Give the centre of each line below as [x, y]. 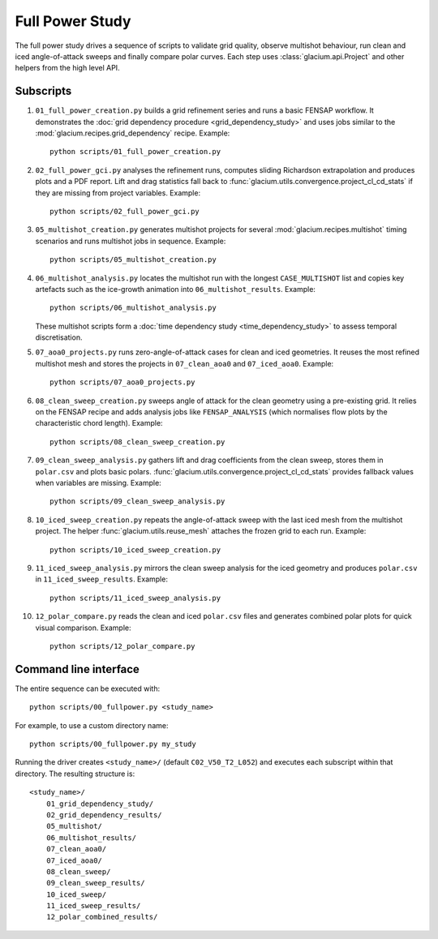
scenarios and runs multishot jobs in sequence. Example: [131, 241]
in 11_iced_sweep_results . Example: [101, 579]
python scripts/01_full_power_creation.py [135, 152]
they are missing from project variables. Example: [118, 193]
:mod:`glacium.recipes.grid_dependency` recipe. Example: [133, 133]
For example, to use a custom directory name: [92, 725]
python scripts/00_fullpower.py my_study [113, 744]
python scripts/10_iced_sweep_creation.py [135, 550]
